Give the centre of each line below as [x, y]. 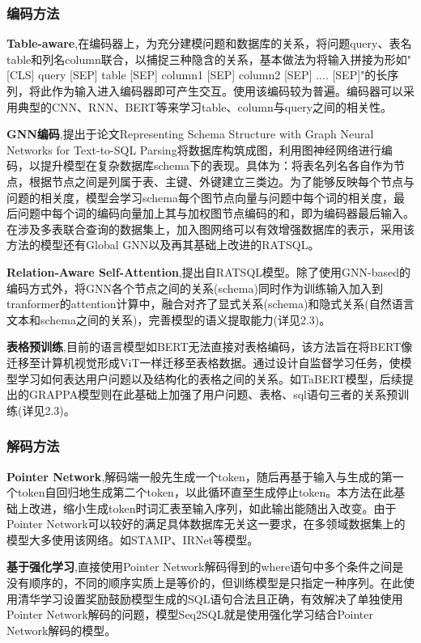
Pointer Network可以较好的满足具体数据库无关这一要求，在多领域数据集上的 [206, 524]
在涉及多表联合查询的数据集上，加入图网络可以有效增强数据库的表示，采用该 [210, 228]
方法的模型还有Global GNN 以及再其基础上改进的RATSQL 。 [163, 245]
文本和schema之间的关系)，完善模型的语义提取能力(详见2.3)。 [169, 319]
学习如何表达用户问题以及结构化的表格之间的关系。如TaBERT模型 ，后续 [210, 378]
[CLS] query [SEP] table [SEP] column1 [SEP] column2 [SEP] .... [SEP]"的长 [197, 75]
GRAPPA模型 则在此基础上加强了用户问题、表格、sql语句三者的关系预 [213, 394]
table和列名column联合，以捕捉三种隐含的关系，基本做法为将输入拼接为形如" [209, 59]
